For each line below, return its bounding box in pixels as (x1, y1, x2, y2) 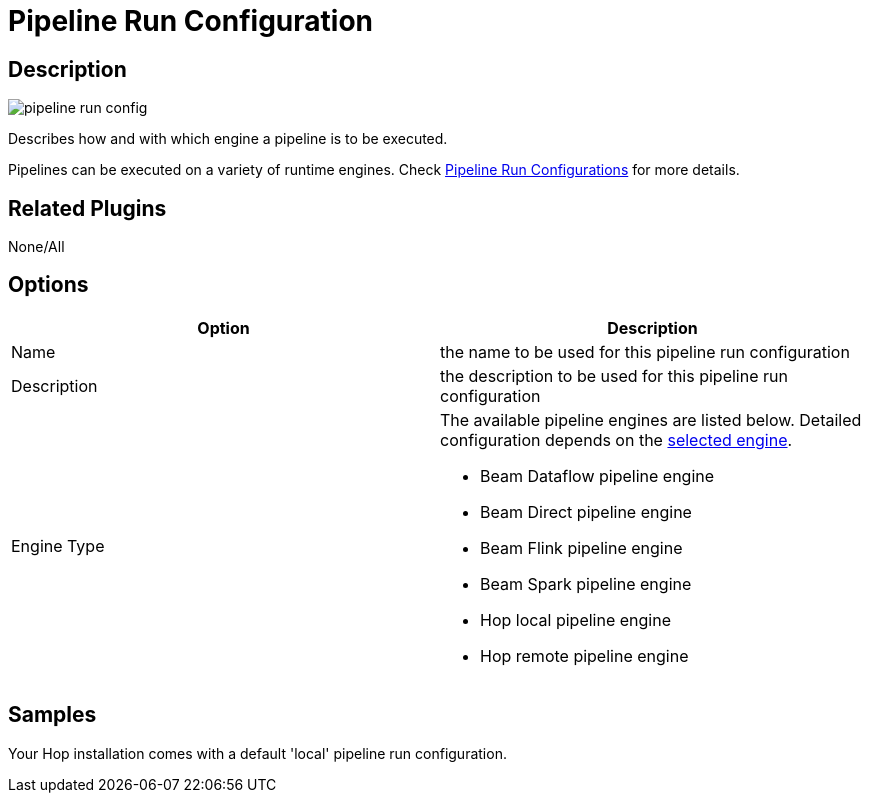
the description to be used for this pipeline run (440, 365, 788, 386)
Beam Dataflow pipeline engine (480, 465, 715, 486)
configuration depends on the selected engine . (440, 429, 793, 450)
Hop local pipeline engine (480, 609, 671, 630)
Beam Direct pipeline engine (480, 501, 692, 522)
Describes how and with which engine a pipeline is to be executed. (8, 130, 448, 148)
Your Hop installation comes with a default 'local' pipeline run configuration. (8, 744, 507, 762)
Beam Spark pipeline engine (480, 573, 692, 594)
